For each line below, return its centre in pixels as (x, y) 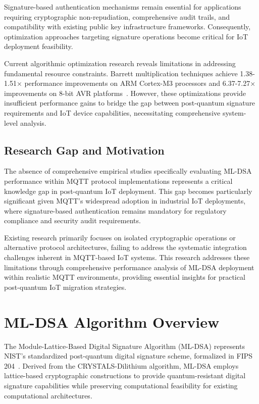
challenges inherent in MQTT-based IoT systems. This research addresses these (127, 257)
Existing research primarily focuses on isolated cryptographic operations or (120, 237)
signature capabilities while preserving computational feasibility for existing (121, 385)
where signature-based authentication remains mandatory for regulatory (115, 210)
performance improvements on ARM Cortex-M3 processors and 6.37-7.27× (140, 83)
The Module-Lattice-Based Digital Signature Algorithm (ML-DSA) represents (124, 346)
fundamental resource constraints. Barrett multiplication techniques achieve (121, 73)
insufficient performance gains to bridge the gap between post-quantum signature (130, 103)
